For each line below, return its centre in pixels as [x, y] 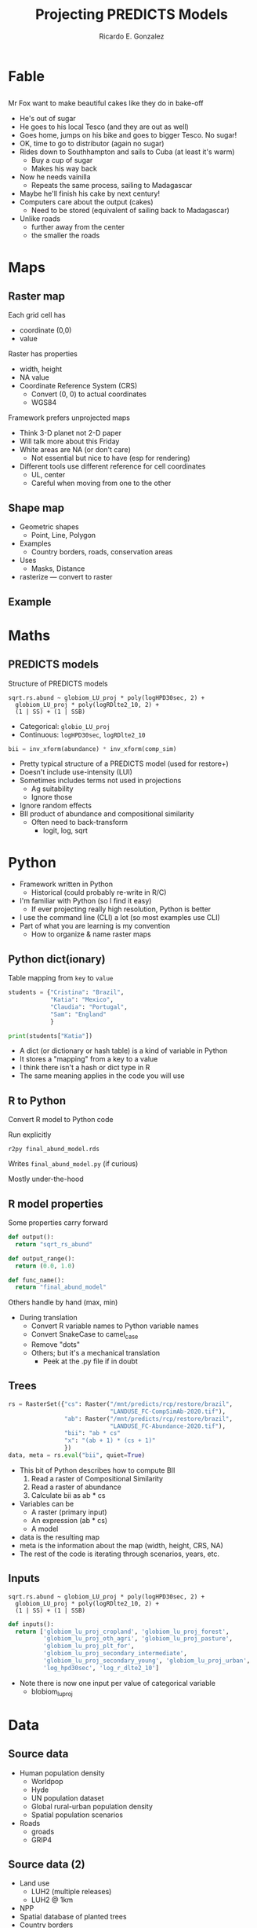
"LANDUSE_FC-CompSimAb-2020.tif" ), [167, 1411]
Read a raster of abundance [76, 1487]
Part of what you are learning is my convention [95, 926]
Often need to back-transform [80, 822]
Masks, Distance [58, 568]
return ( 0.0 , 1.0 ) [45, 1266]
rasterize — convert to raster [66, 577]
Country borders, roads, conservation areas [102, 552]
